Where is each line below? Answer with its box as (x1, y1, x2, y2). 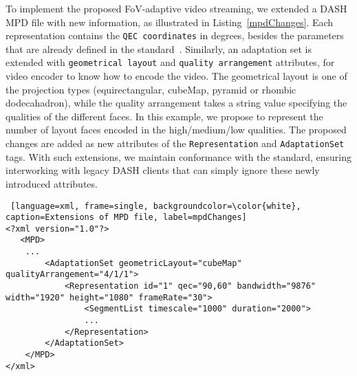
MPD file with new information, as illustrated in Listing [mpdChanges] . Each (6, 14, 334, 29)
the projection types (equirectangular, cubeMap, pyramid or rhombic (6, 82, 296, 96)
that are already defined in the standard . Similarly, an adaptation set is (6, 41, 312, 56)
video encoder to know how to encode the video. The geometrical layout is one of (6, 69, 347, 83)
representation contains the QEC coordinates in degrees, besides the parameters (6, 28, 344, 43)
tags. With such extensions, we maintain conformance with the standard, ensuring (6, 149, 352, 164)
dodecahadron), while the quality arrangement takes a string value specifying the (6, 96, 347, 110)
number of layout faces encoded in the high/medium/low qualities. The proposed (6, 122, 347, 137)
